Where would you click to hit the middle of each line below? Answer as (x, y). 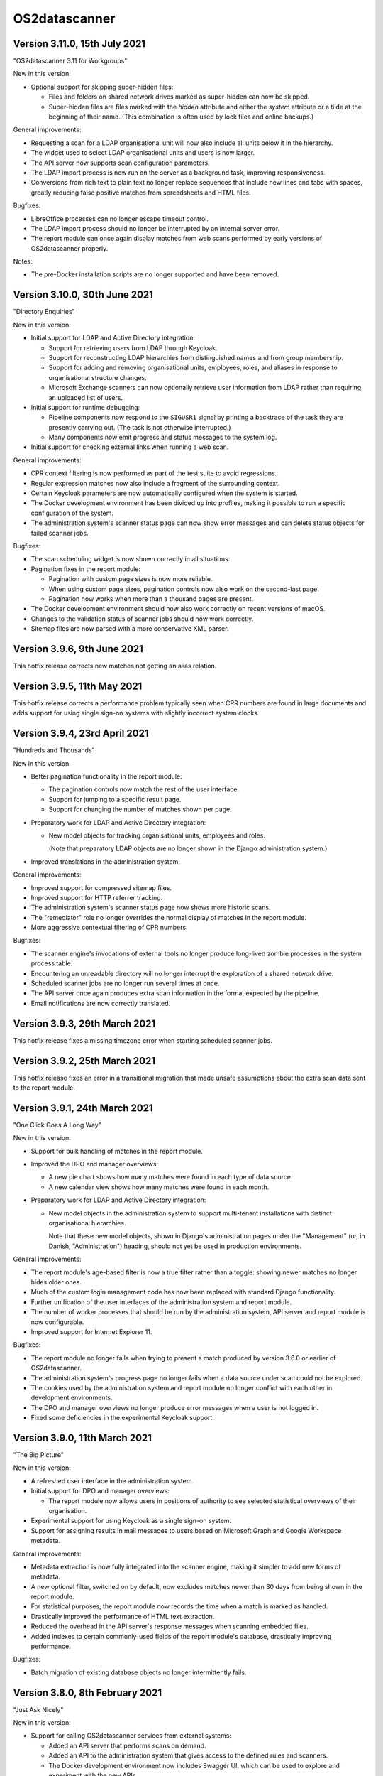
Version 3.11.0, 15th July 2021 (79, 44)
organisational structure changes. (98, 377)
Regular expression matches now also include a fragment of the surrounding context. (155, 483)
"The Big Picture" (38, 1455)
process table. (52, 963)
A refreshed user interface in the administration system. (112, 1480)
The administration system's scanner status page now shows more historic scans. (151, 908)
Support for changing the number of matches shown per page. (140, 809)
